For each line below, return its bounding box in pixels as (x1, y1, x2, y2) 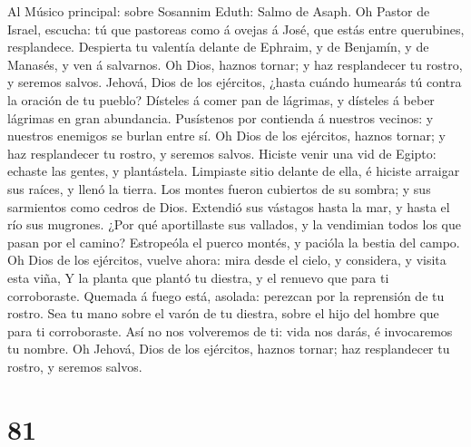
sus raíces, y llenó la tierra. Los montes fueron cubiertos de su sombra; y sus (7, 179, 431, 198)
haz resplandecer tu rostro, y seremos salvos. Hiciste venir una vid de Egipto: (7, 143, 437, 162)
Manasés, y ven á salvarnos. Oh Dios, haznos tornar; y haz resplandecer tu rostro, (7, 54, 463, 73)
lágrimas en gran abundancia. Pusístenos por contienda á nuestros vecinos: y (7, 108, 434, 127)
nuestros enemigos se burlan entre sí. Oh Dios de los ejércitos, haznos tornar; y (7, 126, 446, 145)
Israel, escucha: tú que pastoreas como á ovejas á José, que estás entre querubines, (7, 19, 465, 38)
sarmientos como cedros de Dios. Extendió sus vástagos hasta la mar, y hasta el (7, 197, 450, 216)
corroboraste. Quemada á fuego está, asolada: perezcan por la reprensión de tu (7, 286, 445, 305)
